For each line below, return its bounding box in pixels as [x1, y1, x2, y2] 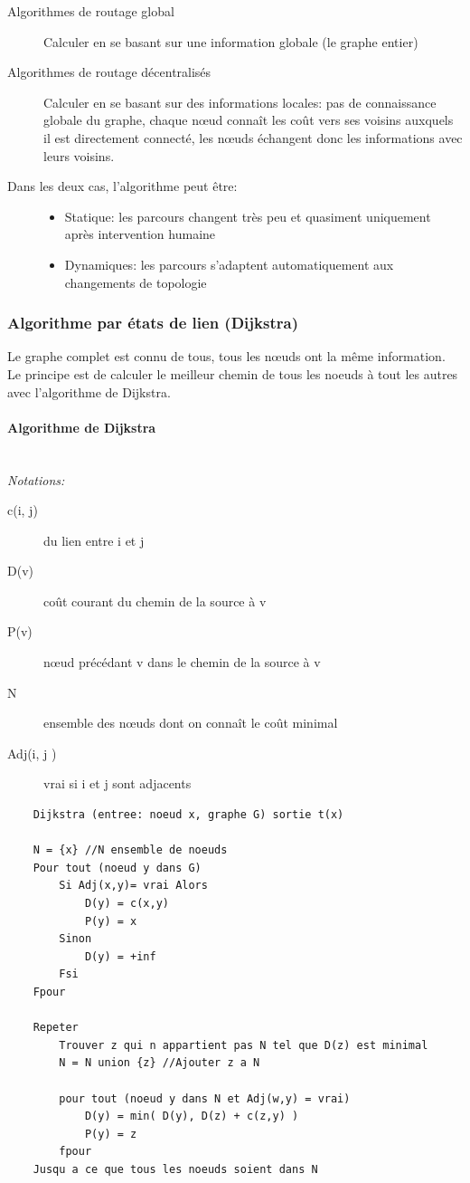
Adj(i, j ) [7, 743, 57, 762]
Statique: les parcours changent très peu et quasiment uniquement [64, 206, 431, 225]
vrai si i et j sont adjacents [43, 774, 192, 793]
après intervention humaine [64, 224, 216, 243]
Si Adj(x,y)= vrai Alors [59, 879, 208, 892]
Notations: [7, 470, 65, 489]
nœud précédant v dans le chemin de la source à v [43, 653, 321, 672]
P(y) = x [84, 914, 137, 928]
